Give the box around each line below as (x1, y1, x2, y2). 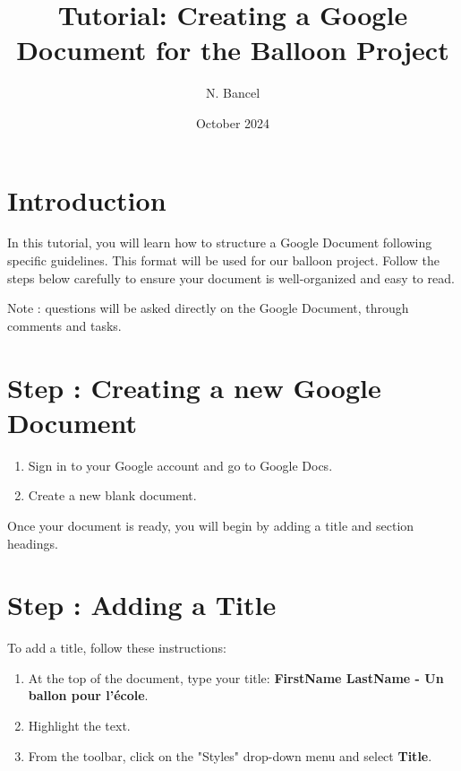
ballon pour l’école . (28, 686, 149, 705)
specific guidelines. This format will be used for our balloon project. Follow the (7, 251, 440, 270)
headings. (7, 533, 58, 552)
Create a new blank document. (28, 486, 197, 505)
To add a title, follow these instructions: (7, 638, 226, 657)
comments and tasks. (7, 316, 122, 334)
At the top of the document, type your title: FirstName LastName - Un (28, 668, 444, 687)
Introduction (7, 181, 166, 218)
